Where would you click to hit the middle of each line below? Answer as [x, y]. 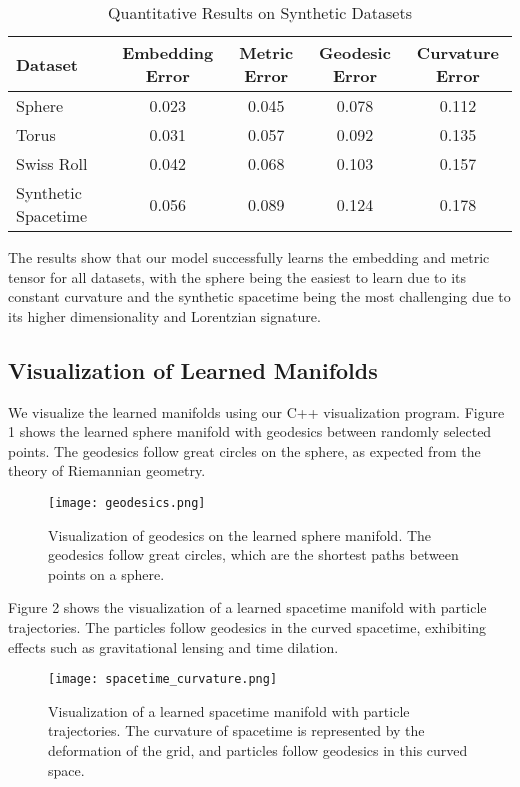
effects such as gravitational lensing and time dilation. [173, 646]
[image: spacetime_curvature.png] [163, 679]
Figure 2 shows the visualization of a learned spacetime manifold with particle [247, 607]
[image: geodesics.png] [127, 502]
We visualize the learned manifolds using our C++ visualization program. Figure [256, 411]
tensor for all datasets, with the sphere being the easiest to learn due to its [237, 276]
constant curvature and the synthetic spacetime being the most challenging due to [259, 296]
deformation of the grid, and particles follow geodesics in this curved [258, 750]
